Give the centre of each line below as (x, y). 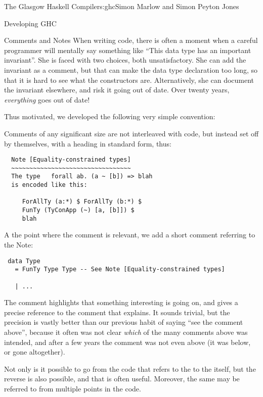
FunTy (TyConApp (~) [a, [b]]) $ (78, 210)
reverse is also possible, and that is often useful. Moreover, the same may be (122, 379)
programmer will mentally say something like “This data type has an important (128, 50)
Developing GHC (30, 23)
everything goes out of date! (47, 99)
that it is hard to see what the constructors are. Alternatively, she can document (129, 80)
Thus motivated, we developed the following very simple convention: (110, 116)
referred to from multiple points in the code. (73, 388)
